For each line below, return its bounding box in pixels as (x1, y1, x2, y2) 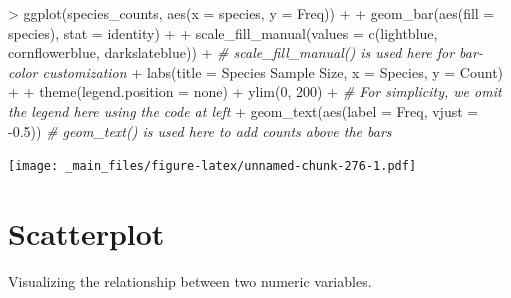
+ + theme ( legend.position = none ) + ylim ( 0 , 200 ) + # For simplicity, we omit (8, 81, 502, 102)
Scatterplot (8, 213, 165, 253)
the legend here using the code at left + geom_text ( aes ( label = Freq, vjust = (8, 100, 479, 121)
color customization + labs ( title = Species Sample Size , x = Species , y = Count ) (8, 61, 504, 82)
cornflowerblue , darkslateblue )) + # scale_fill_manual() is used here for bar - (8, 42, 483, 63)
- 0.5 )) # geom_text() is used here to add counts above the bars (8, 120, 392, 141)
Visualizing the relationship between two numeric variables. (8, 270, 372, 291)
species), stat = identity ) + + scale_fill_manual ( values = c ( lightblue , (8, 22, 438, 43)
